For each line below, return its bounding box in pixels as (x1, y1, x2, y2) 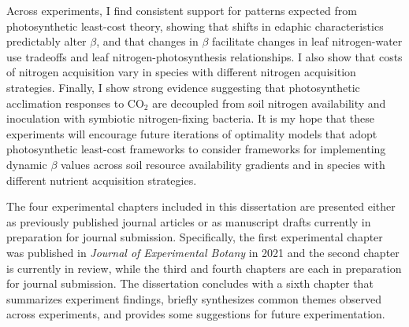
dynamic (6, 156, 47, 172)
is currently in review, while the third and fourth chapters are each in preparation (6, 259, 402, 276)
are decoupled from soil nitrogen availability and (152, 94, 386, 111)
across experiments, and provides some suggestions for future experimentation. (6, 306, 385, 322)
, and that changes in (96, 33, 199, 50)
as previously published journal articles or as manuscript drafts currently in (6, 213, 371, 230)
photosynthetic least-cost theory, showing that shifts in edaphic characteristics (6, 17, 384, 34)
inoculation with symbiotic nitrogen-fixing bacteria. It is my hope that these (6, 110, 374, 127)
